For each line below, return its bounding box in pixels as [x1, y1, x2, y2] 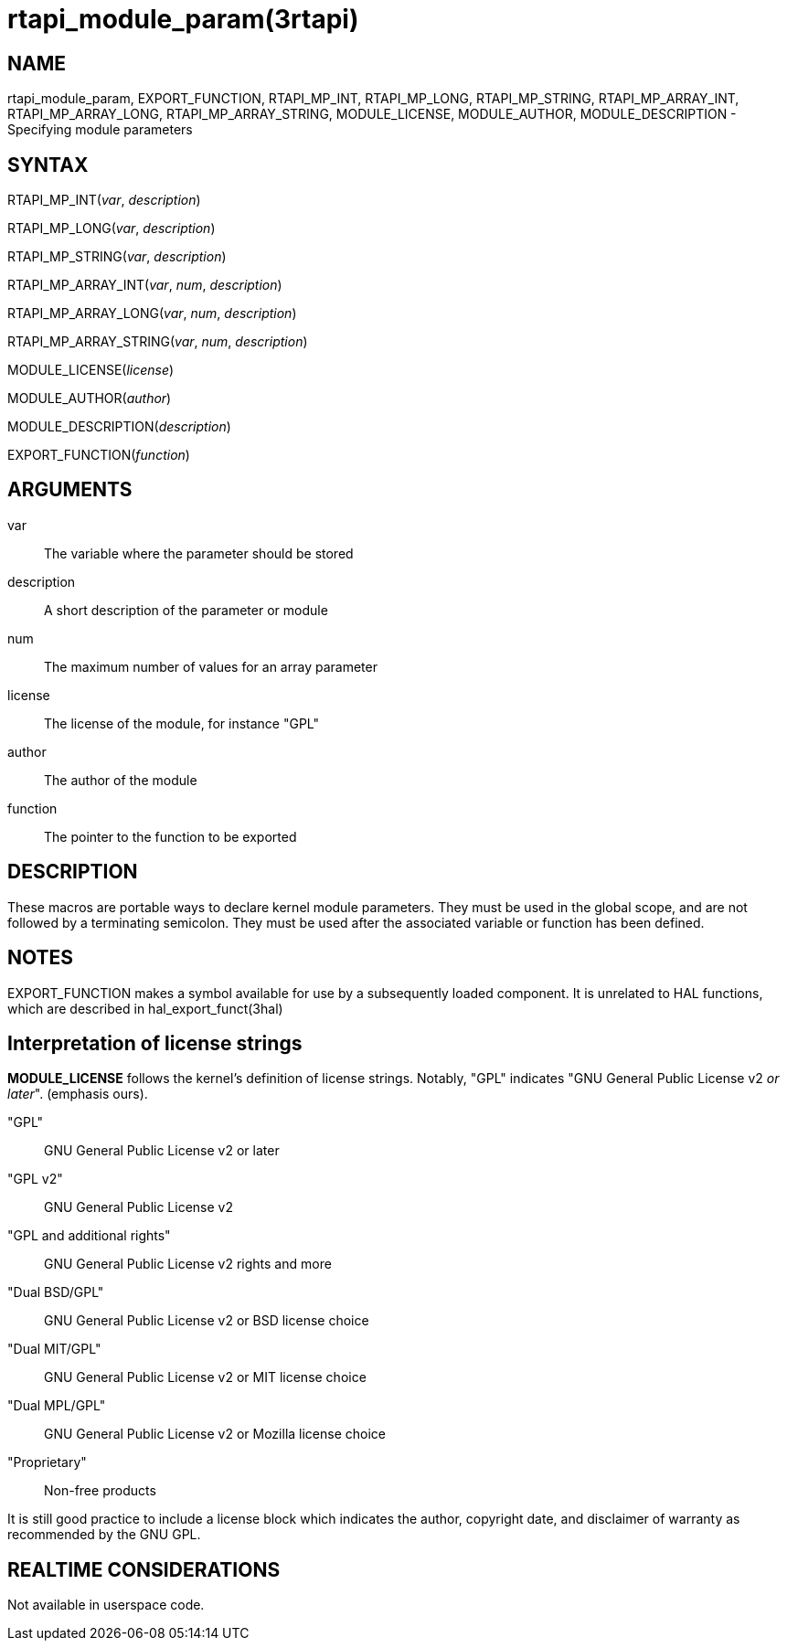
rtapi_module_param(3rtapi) [7, 4, 359, 35]
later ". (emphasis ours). [7, 1086, 148, 1102]
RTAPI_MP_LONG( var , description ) [7, 220, 216, 237]
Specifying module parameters [7, 122, 193, 138]
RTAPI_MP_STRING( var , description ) [7, 249, 227, 265]
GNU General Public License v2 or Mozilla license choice [44, 1426, 386, 1442]
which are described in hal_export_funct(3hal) [7, 1000, 283, 1016]
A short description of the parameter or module [44, 601, 328, 618]
